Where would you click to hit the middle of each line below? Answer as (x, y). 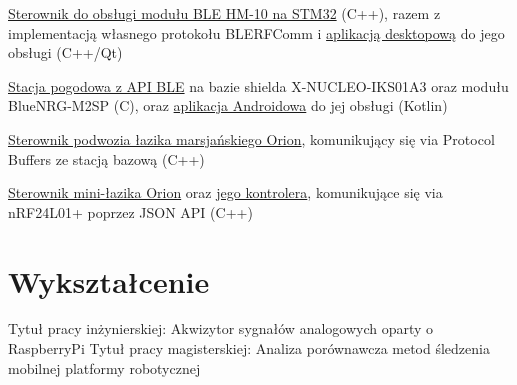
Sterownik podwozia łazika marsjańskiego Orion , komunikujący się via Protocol (251, 138)
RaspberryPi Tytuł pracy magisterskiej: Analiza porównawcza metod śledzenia (249, 348)
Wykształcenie (109, 280)
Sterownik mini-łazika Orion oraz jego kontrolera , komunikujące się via (225, 192)
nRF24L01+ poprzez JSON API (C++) (130, 211)
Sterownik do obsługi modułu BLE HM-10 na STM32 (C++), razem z (224, 13)
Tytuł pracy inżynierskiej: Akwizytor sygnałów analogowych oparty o (221, 328)
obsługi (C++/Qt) (65, 52)
